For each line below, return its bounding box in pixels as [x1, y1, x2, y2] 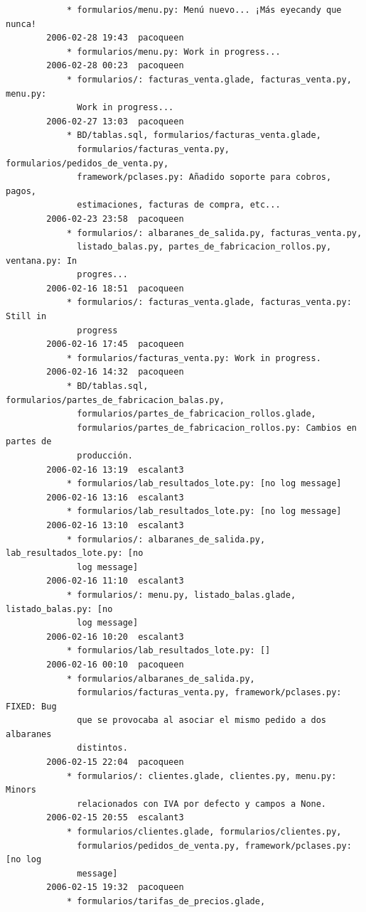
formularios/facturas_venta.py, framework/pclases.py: [77, 687, 342, 698]
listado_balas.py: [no [6, 603, 113, 614]
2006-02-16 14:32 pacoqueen [46, 367, 184, 377]
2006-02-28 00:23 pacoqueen [46, 60, 184, 71]
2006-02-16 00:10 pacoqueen [46, 659, 184, 670]
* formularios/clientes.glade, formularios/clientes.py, [66, 827, 342, 837]
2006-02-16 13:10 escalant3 [46, 520, 184, 530]
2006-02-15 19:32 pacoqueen [46, 882, 184, 893]
